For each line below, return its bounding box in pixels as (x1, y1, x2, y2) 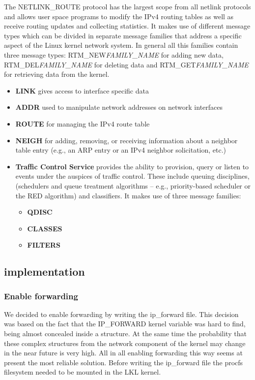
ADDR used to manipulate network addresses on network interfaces (15, 102, 223, 112)
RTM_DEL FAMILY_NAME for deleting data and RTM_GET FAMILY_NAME (4, 59, 249, 69)
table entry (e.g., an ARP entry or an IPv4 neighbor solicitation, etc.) (15, 145, 227, 155)
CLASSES (27, 223, 62, 233)
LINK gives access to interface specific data (15, 85, 149, 95)
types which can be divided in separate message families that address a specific (4, 30, 242, 40)
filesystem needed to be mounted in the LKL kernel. (4, 367, 161, 377)
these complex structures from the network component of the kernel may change (4, 338, 246, 348)
